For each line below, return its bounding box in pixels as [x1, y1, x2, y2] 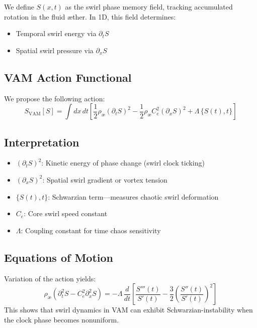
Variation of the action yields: [4, 273, 96, 283]
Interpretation [4, 134, 79, 149]
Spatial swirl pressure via [16, 45, 94, 55]
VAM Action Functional [4, 69, 132, 85]
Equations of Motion [4, 249, 114, 265]
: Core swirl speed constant [24, 208, 108, 219]
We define [4, 2, 34, 12]
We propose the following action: [4, 93, 105, 103]
